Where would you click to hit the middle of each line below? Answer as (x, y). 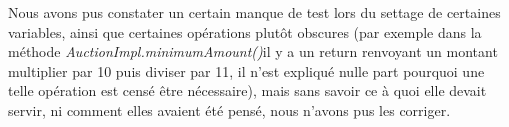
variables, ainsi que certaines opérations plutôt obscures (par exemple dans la (245, 31)
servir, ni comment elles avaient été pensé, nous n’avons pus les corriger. (229, 109)
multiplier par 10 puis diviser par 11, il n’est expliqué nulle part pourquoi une (246, 70)
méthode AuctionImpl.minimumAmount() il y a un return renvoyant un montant (253, 51)
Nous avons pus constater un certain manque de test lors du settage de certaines (254, 12)
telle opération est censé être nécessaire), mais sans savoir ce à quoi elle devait (247, 90)
